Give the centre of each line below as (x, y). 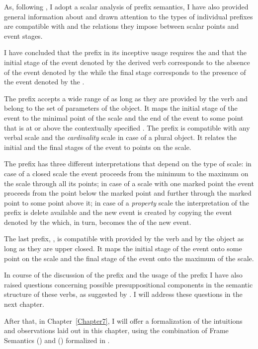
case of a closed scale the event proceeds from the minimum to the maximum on (126, 173)
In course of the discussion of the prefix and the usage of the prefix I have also (123, 275)
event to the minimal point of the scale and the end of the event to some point (124, 117)
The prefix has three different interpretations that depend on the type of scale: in (128, 164)
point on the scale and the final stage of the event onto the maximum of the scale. (129, 258)
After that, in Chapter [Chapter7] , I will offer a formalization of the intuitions (123, 320)
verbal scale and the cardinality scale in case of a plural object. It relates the (120, 137)
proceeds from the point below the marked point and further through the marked (128, 193)
